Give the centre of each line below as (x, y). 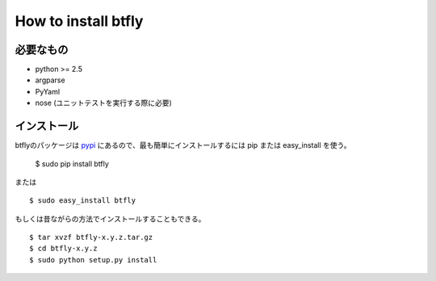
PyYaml (48, 91)
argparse (50, 80)
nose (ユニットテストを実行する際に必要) (104, 103)
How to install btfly (79, 21)
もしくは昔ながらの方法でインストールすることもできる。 (110, 219)
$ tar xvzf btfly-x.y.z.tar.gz (91, 237)
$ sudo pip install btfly (72, 164)
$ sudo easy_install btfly (83, 201)
